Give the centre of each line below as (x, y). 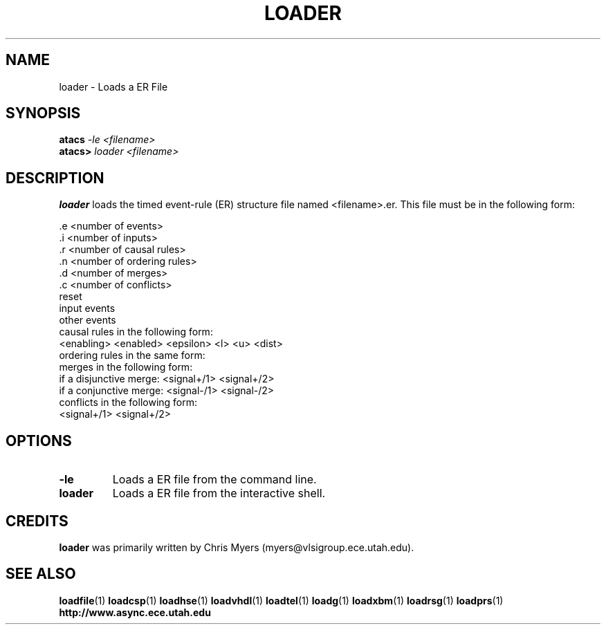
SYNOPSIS (43, 113)
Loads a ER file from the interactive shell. (219, 493)
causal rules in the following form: (136, 332)
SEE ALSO (41, 574)
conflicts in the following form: (128, 402)
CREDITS (37, 521)
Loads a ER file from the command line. (214, 480)
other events (88, 320)
